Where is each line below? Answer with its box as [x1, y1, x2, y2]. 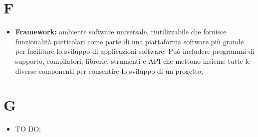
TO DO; [15, 124, 41, 134]
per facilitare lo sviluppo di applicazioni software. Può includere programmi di [15, 46, 255, 56]
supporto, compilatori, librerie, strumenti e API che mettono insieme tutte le [15, 55, 251, 66]
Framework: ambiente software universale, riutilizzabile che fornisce [15, 26, 227, 37]
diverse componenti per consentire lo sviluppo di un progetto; [15, 65, 203, 76]
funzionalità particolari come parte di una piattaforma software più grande [15, 36, 244, 46]
